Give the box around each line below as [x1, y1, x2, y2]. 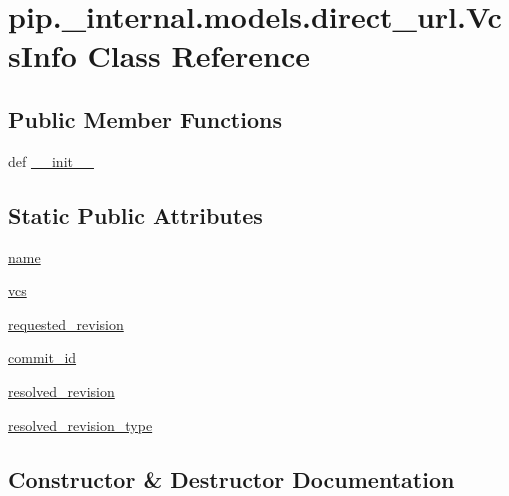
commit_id [8, 347, 77, 368]
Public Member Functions [8, 103, 282, 134]
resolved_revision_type [8, 414, 153, 435]
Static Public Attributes [8, 199, 263, 230]
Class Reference [87, 35, 310, 76]
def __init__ [8, 150, 94, 171]
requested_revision [8, 313, 124, 334]
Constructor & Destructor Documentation [8, 463, 455, 494]
